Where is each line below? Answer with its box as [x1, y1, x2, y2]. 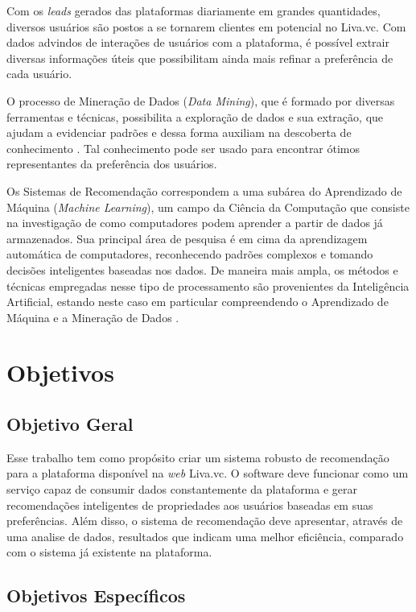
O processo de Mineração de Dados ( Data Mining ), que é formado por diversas [6, 92, 395, 109]
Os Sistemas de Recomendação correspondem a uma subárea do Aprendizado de [6, 182, 402, 199]
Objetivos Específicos [6, 583, 186, 608]
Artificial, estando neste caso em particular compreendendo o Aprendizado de [6, 293, 389, 310]
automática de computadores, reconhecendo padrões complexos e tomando [6, 246, 373, 263]
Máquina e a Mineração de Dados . [6, 308, 179, 325]
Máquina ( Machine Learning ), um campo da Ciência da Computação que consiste [6, 198, 410, 215]
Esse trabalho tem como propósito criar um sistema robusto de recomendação [6, 449, 389, 465]
